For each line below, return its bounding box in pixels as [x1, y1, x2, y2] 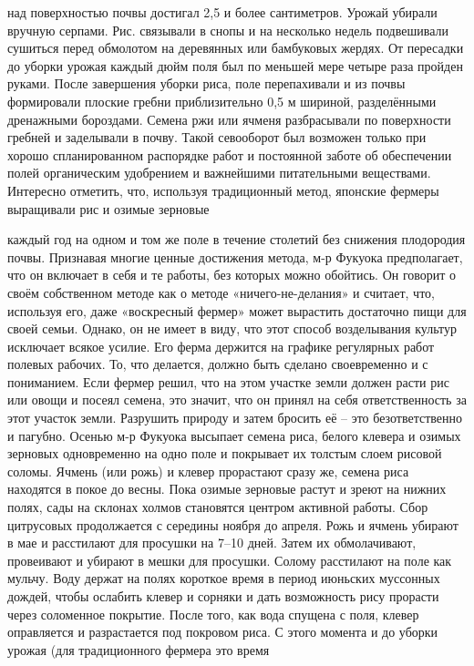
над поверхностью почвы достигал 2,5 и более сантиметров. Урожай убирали [7, 3, 438, 21]
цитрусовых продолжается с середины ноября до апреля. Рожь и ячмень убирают [7, 515, 459, 534]
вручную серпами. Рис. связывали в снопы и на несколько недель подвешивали [7, 20, 448, 39]
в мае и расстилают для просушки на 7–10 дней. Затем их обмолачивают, [7, 533, 417, 552]
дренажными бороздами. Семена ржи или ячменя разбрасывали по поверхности [7, 109, 451, 128]
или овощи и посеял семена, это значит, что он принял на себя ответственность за [7, 390, 467, 409]
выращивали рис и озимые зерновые [7, 199, 210, 218]
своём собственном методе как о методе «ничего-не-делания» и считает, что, [7, 282, 435, 302]
